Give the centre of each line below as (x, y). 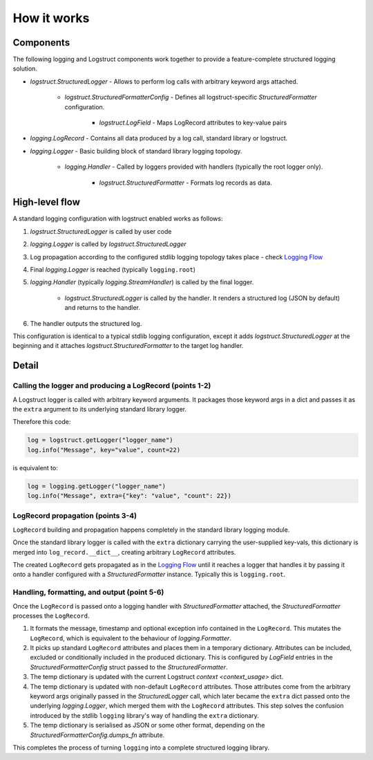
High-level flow (47, 202)
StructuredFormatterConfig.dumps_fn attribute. (97, 735)
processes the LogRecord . (51, 615)
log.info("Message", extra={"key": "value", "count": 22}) (129, 496)
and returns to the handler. (103, 308)
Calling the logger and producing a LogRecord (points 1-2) (112, 386)
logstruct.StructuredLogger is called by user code (101, 231)
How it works (51, 18)
